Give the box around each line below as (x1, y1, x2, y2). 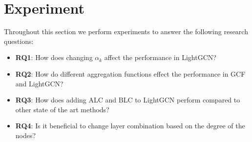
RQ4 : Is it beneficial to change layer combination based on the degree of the (15, 121, 245, 131)
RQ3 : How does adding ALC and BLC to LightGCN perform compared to (15, 95, 240, 105)
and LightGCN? (15, 78, 63, 88)
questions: (4, 36, 34, 46)
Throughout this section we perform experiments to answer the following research (4, 26, 248, 37)
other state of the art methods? (15, 104, 109, 114)
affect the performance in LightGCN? (104, 52, 216, 62)
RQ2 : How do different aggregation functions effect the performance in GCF (15, 68, 246, 79)
